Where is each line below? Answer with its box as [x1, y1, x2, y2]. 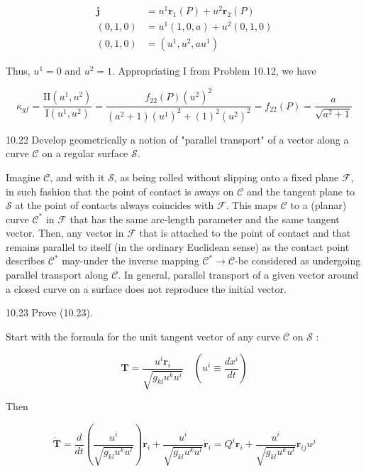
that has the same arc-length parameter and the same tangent [70, 211, 340, 226]
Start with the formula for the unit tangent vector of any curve [6, 328, 280, 343]
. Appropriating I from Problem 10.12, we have [111, 63, 316, 78]
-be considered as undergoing [235, 253, 361, 268]
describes [6, 253, 45, 268]
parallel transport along [6, 267, 109, 282]
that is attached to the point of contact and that [139, 225, 351, 240]
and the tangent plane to [247, 183, 355, 198]
